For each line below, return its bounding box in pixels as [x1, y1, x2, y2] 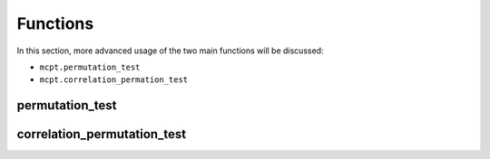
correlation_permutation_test [16, 126, 186, 142]
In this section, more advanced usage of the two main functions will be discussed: [16, 45, 324, 56]
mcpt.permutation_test [39, 61, 141, 72]
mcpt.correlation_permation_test [39, 75, 189, 85]
